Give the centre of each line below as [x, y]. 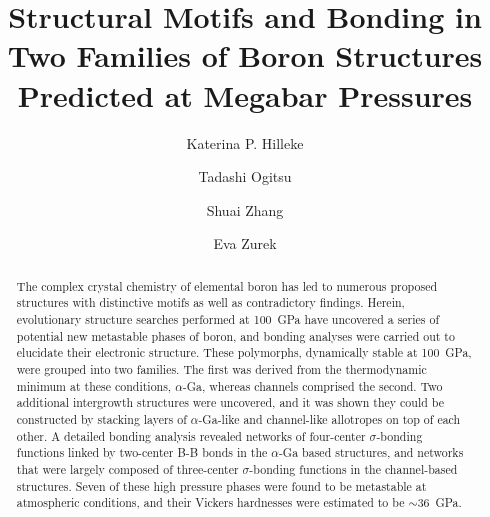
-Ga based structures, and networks [371, 452]
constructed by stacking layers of [101, 418]
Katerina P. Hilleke [245, 142]
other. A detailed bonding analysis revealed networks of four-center [191, 435]
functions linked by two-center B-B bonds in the [142, 452]
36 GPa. [439, 502]
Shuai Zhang [245, 209]
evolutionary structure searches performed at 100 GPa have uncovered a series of [228, 318]
